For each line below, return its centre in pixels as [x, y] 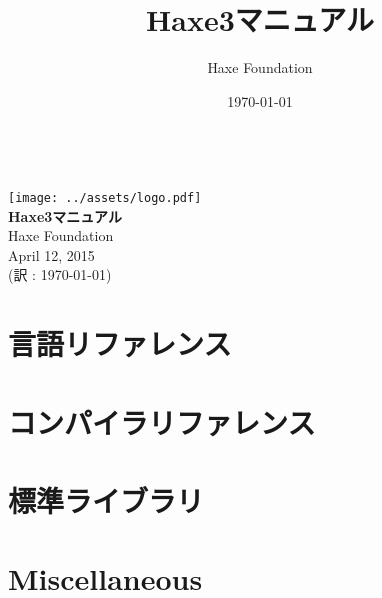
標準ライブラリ [106, 499]
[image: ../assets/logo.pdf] [105, 197]
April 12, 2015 [51, 254]
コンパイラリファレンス [162, 421]
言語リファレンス [120, 343]
